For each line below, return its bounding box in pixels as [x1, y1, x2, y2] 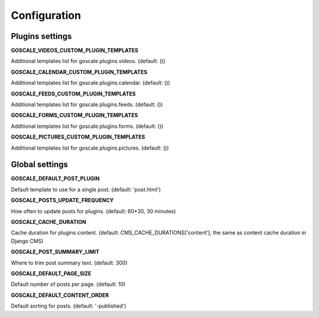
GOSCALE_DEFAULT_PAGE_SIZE [11, 270, 92, 277]
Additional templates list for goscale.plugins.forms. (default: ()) [11, 123, 164, 130]
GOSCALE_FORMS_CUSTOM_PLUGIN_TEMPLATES [11, 112, 138, 119]
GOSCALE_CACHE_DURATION [11, 219, 87, 226]
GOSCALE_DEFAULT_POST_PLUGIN [11, 175, 100, 182]
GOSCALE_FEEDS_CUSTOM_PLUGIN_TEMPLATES [11, 90, 136, 97]
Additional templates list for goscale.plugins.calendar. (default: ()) [11, 80, 171, 87]
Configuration [11, 9, 82, 22]
